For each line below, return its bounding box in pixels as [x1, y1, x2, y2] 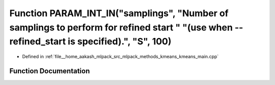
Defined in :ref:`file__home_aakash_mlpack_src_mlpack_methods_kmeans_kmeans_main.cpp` [22, 54, 219, 60]
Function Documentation [9, 66, 90, 75]
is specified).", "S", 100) [68, 36, 172, 48]
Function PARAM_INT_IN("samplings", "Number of [9, 8, 229, 19]
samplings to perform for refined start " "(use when [9, 22, 233, 33]
